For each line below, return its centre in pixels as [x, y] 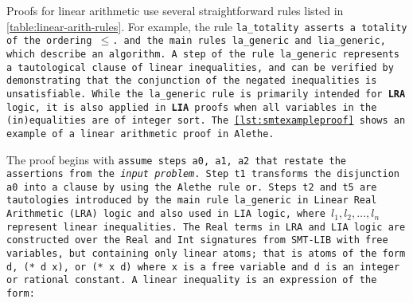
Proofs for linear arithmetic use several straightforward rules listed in [175, 10]
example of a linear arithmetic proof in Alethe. [140, 134]
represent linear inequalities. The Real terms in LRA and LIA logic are [206, 227]
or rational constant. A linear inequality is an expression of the [192, 280]
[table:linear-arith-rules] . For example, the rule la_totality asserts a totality [207, 26]
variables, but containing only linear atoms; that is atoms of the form [206, 254]
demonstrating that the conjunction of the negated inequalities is [192, 81]
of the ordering [49, 41]
